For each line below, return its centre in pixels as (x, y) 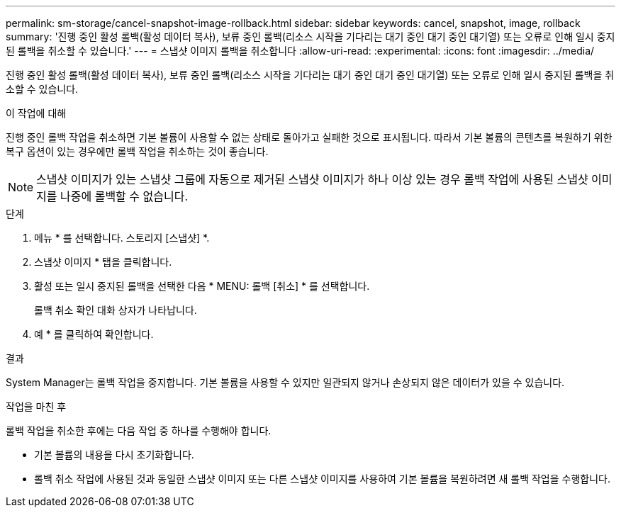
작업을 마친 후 (36, 406)
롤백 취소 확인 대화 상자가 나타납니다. (116, 310)
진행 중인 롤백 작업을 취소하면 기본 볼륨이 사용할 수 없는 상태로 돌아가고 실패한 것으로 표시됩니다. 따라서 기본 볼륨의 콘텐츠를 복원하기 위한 (309, 137)
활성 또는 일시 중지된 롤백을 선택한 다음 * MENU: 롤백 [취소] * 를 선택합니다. (202, 286)
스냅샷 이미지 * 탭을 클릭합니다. (103, 262)
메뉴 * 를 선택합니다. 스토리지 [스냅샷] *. (122, 238)
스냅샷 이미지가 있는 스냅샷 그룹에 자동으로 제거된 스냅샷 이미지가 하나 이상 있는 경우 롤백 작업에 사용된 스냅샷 (312, 179)
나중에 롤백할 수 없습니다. (124, 196)
